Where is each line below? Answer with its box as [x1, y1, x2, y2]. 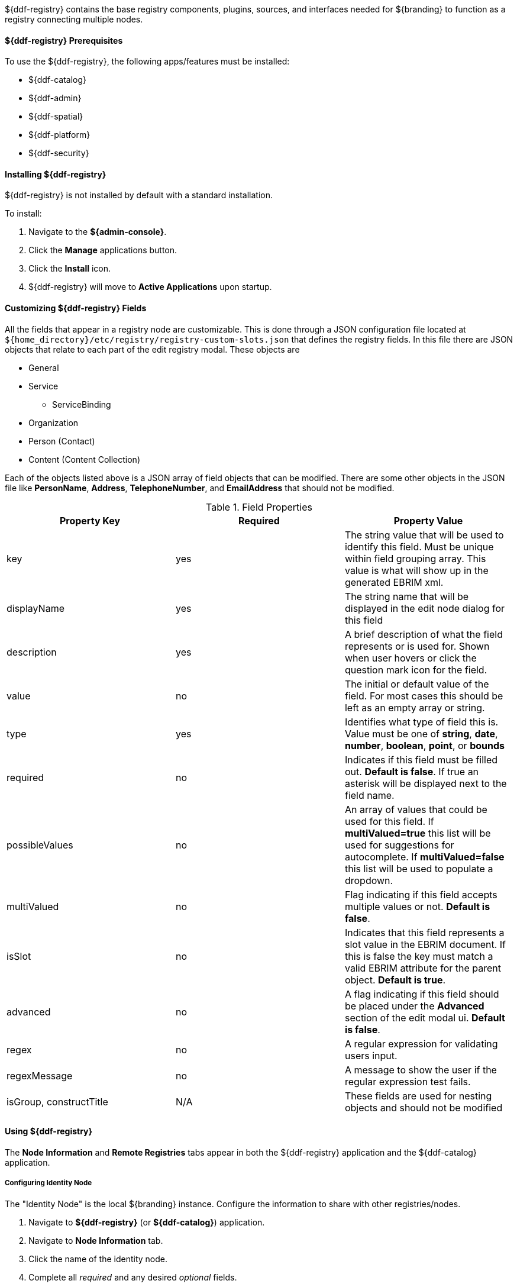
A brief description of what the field [344, 628, 503, 640]
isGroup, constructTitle [7, 1095, 108, 1108]
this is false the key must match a [344, 950, 493, 962]
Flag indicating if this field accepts [344, 888, 497, 901]
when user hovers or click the [344, 651, 477, 664]
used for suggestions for [344, 838, 454, 851]
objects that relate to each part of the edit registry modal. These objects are [5, 344, 300, 354]
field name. [344, 789, 395, 801]
